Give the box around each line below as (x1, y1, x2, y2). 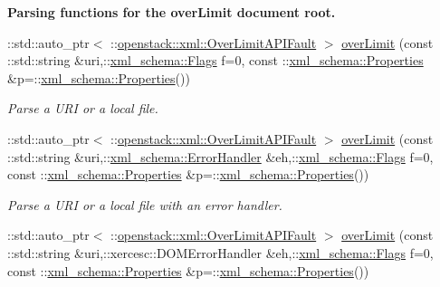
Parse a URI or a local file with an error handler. (7, 195, 282, 214)
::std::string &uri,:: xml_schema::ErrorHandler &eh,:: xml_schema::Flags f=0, (7, 147, 434, 166)
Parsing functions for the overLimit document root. (7, 3, 336, 21)
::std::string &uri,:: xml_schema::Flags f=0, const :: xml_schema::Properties (7, 51, 424, 70)
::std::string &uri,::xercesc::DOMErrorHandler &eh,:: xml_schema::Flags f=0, (7, 243, 434, 262)
